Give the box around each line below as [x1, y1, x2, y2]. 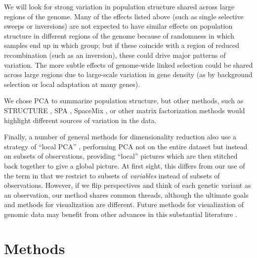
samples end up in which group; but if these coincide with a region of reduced [4, 40, 239, 50]
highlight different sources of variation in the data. [4, 115, 157, 125]
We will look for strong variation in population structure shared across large [4, 1, 235, 11]
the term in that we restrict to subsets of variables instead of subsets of [4, 170, 220, 180]
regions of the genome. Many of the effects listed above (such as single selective [4, 11, 244, 21]
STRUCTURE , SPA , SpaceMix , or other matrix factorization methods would [4, 105, 245, 115]
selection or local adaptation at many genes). [4, 79, 140, 89]
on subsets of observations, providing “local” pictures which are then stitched [4, 151, 238, 161]
